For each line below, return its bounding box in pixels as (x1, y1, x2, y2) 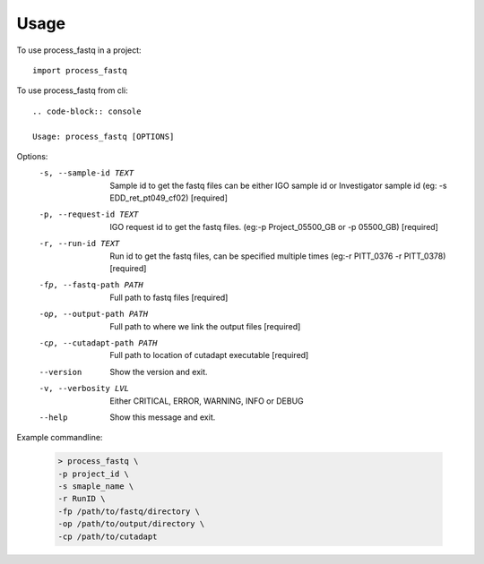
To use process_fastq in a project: (16, 45, 143, 56)
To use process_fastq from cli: (16, 85, 129, 96)
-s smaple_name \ (57, 482, 134, 491)
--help (39, 412, 68, 423)
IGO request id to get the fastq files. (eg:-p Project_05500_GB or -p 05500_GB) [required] (109, 221, 439, 232)
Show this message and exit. (109, 412, 216, 423)
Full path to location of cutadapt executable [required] (109, 350, 309, 361)
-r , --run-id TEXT (39, 238, 120, 249)
